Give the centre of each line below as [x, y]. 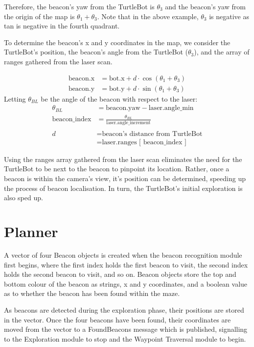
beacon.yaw [123, 108]
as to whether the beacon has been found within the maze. [92, 293]
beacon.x [81, 78]
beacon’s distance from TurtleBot [152, 134]
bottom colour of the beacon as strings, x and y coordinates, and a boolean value [126, 283]
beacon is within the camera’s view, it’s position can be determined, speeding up [125, 178]
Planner [31, 231]
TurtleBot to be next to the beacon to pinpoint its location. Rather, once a [117, 169]
